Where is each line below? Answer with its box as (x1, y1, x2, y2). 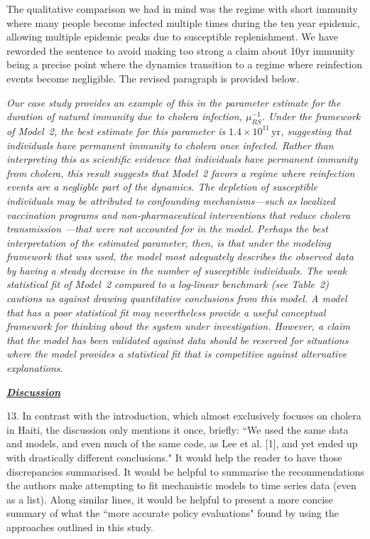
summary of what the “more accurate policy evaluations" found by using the (6, 506, 339, 521)
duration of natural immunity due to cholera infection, (6, 109, 242, 124)
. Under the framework (261, 109, 361, 124)
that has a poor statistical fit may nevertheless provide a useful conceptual (6, 304, 326, 319)
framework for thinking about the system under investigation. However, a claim (6, 319, 350, 333)
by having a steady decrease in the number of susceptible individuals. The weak (6, 262, 347, 277)
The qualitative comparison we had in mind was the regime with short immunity (6, 1, 358, 16)
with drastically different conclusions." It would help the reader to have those (6, 450, 342, 465)
